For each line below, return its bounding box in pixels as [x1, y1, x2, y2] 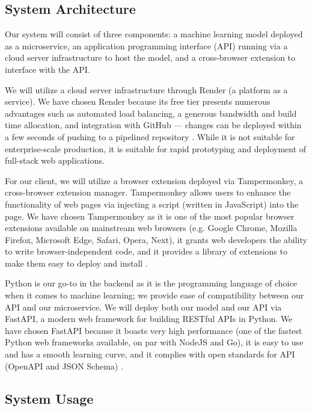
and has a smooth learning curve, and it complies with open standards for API [5, 348, 295, 360]
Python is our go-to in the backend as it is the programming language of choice [5, 277, 297, 289]
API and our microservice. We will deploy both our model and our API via [5, 300, 282, 313]
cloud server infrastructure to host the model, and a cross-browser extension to [5, 51, 296, 64]
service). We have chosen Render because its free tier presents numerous [5, 95, 271, 108]
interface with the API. [5, 63, 90, 75]
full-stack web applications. [5, 154, 105, 167]
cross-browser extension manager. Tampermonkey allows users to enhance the [5, 186, 291, 199]
